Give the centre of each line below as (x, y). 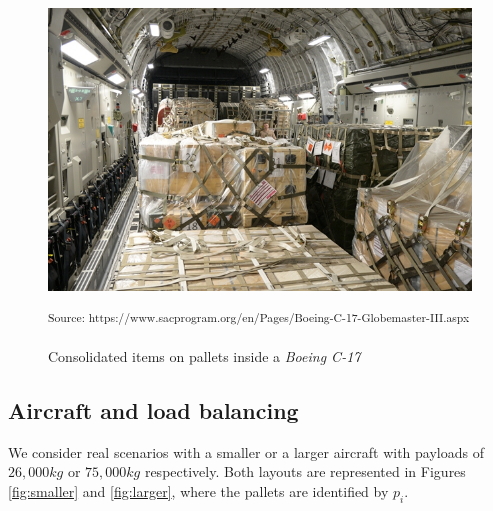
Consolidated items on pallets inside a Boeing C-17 (204, 355)
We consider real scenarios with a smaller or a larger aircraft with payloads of (246, 451)
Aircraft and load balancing (153, 409)
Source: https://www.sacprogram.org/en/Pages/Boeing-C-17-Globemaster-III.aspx (259, 317)
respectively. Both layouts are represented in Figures (305, 471)
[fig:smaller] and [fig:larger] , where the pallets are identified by (198, 490)
